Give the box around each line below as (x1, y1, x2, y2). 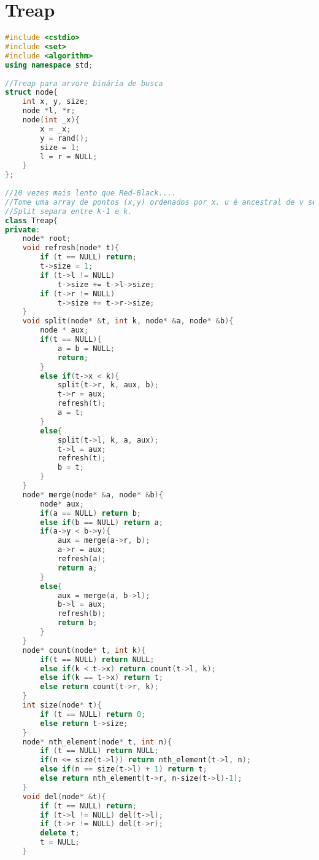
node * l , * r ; (22, 106, 75, 116)
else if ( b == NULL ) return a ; (40, 518, 163, 527)
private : (5, 225, 40, 234)
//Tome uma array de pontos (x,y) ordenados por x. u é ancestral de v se (5, 197, 317, 207)
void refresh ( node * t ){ (22, 243, 120, 253)
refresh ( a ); (57, 554, 106, 563)
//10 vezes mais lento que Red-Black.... (5, 189, 177, 197)
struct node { (5, 88, 58, 97)
